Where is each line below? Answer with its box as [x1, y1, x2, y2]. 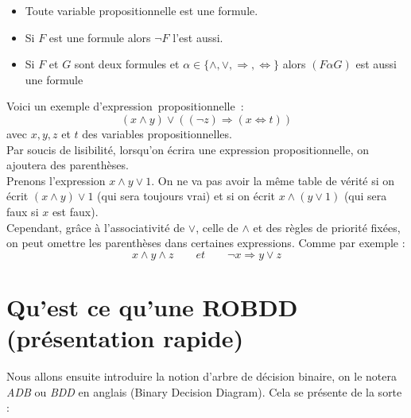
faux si [6, 203, 39, 219]
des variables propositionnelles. [82, 125, 232, 141]
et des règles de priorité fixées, [253, 219, 401, 235]
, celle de [196, 219, 238, 235]
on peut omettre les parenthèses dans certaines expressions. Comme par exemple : [6, 234, 405, 251]
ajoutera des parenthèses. [6, 157, 129, 173]
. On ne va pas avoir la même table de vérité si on [151, 172, 395, 188]
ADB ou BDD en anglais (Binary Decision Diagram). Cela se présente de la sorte [6, 383, 402, 400]
